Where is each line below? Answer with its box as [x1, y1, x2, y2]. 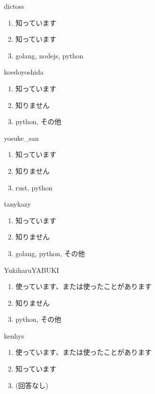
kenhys [4, 330, 24, 341]
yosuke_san [4, 132, 39, 143]
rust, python [15, 182, 53, 192]
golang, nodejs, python [15, 50, 84, 60]
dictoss [4, 1, 24, 11]
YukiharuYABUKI [4, 264, 59, 275]
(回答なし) [15, 380, 48, 390]
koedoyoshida [4, 67, 44, 77]
